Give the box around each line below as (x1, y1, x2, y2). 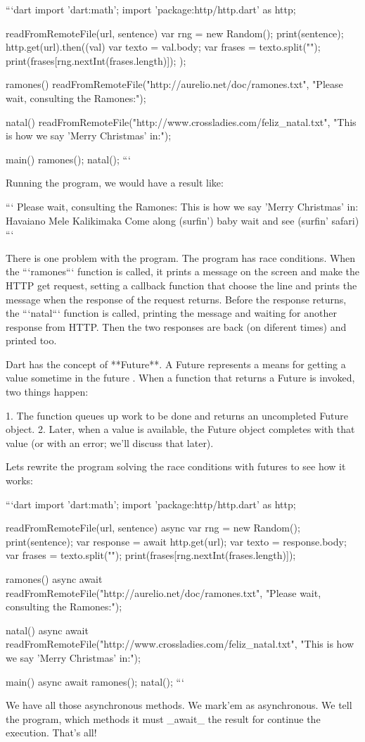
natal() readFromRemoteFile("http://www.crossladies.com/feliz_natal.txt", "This (6, 114, 357, 129)
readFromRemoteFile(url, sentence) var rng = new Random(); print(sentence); (6, 25, 344, 40)
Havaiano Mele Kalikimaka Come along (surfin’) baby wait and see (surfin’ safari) (6, 213, 359, 227)
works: (6, 473, 34, 488)
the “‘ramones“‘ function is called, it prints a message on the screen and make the (6, 264, 359, 279)
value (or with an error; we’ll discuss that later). (6, 435, 214, 450)
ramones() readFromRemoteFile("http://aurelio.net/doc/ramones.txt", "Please (6, 77, 343, 92)
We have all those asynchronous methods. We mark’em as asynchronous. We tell (6, 698, 352, 712)
